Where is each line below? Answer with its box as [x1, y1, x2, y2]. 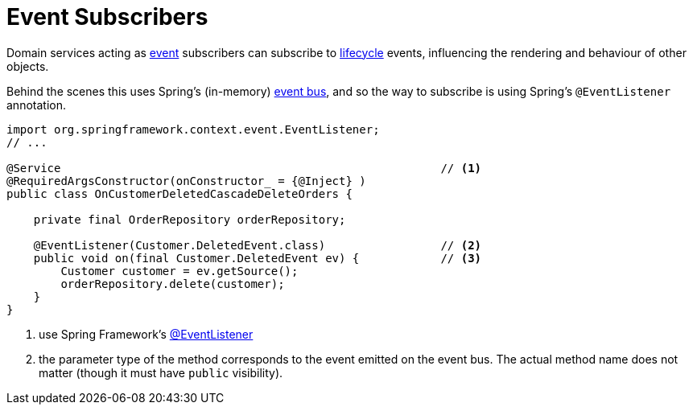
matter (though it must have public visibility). [39, 365, 283, 380]
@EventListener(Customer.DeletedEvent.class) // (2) [33, 238, 482, 252]
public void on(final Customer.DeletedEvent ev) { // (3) [33, 251, 482, 265]
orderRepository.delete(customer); [60, 277, 285, 290]
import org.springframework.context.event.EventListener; [6, 122, 380, 136]
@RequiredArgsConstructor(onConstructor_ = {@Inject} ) [6, 174, 366, 187]
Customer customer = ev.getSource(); [60, 264, 299, 277]
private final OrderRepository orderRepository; [33, 212, 346, 226]
